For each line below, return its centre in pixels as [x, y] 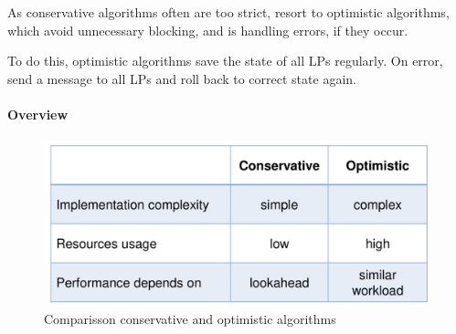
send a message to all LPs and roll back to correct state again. [182, 78]
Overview [38, 114]
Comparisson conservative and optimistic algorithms [190, 319]
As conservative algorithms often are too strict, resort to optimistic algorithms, [228, 12]
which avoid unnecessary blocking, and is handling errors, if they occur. [208, 30]
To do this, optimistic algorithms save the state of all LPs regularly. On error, [225, 61]
